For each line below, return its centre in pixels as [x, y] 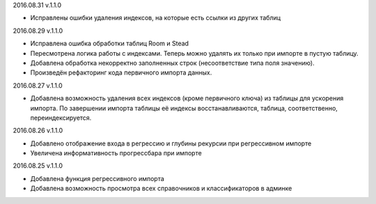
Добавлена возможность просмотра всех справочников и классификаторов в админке [161, 189]
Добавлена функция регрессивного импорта [97, 178]
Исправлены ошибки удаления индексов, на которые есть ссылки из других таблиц [156, 18]
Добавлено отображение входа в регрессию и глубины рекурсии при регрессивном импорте [171, 143]
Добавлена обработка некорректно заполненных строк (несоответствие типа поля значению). [172, 63]
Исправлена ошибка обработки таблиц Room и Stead [110, 44]
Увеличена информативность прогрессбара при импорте [116, 153]
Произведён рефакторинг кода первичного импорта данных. [121, 72]
